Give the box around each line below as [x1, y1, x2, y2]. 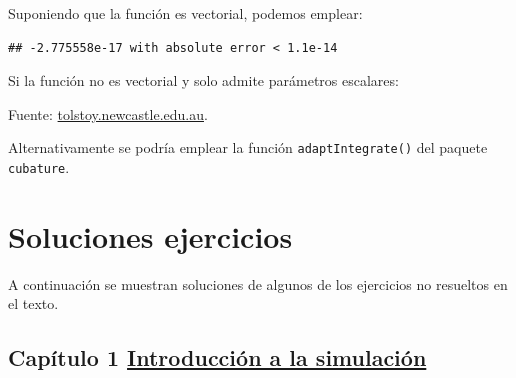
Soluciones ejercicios [8, 215, 293, 256]
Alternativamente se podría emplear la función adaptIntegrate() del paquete [8, 137, 488, 158]
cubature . [8, 157, 70, 178]
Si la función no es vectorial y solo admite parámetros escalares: [8, 70, 399, 91]
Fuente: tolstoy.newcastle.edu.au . [8, 103, 208, 124]
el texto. [8, 293, 59, 314]
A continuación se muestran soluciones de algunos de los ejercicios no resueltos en [8, 273, 508, 294]
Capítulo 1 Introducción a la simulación [8, 342, 427, 373]
